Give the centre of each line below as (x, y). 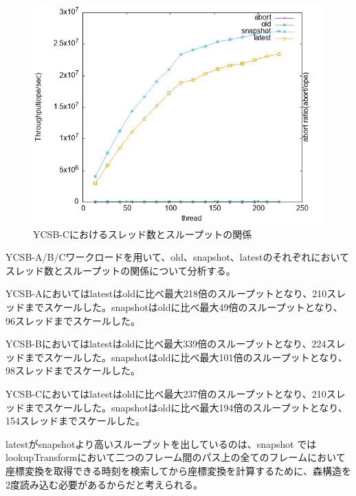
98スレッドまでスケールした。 (73, 370)
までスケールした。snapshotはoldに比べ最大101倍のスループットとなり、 (186, 357)
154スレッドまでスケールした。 (75, 421)
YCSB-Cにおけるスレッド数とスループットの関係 (143, 234)
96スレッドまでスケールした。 (73, 320)
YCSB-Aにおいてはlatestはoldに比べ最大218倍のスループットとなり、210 (166, 293)
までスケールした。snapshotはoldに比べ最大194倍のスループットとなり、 (186, 407)
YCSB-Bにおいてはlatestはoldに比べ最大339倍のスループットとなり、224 (166, 344)
